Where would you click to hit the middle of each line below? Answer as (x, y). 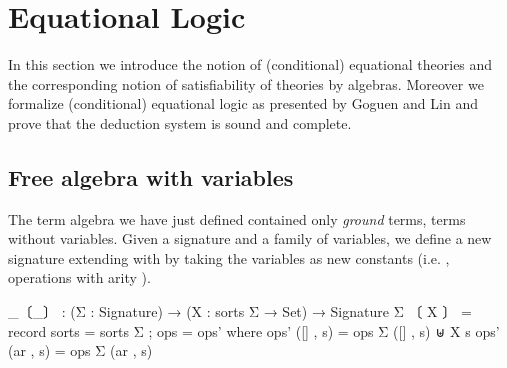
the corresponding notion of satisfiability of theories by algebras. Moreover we (246, 83)
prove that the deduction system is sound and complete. (180, 122)
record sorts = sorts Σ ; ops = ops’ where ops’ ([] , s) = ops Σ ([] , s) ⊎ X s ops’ (254, 330)
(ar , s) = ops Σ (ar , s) (80, 350)
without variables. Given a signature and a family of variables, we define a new (250, 238)
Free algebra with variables (151, 176)
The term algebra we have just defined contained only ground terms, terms (237, 218)
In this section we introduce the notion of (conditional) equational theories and (250, 64)
